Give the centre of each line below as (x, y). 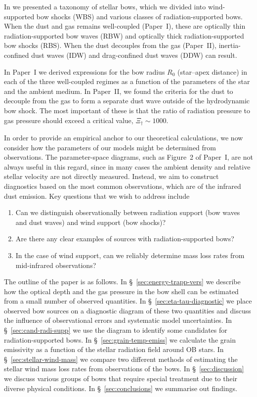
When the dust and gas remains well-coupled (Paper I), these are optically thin (125, 26)
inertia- (230, 45)
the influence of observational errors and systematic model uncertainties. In (118, 320)
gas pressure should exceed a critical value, (69, 120)
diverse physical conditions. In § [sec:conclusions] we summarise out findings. (121, 388)
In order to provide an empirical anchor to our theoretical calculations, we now (124, 137)
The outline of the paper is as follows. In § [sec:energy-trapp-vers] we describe (122, 282)
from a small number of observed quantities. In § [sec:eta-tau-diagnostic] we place (128, 301)
